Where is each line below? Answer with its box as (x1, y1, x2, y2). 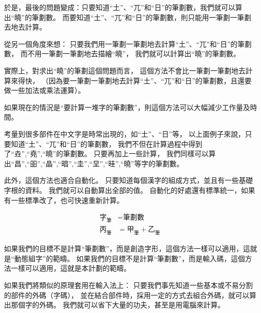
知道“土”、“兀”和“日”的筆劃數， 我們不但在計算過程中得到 (11, 138, 203, 149)
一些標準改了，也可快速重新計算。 (11, 194, 124, 205)
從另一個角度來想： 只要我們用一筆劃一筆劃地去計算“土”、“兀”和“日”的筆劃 (4, 38, 252, 49)
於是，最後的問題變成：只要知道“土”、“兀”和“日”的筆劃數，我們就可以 (4, 2, 235, 12)
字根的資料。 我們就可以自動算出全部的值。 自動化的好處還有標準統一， (4, 184, 241, 195)
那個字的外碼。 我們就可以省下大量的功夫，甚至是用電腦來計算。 (11, 299, 225, 310)
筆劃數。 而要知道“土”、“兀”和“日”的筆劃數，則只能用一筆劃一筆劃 (32, 12, 251, 22)
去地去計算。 (4, 22, 46, 32)
